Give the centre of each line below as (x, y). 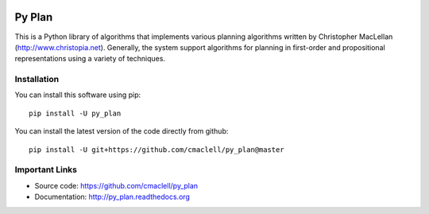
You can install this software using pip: (78, 95)
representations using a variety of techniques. (90, 59)
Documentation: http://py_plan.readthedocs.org (112, 197)
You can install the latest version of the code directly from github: (122, 131)
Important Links (46, 169)
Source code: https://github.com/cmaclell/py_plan (116, 185)
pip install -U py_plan (75, 113)
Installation (37, 80)
